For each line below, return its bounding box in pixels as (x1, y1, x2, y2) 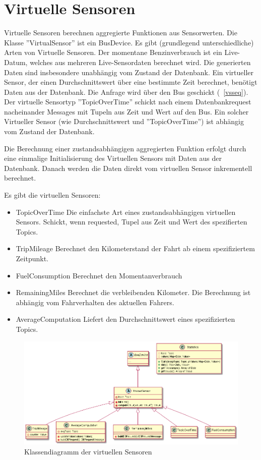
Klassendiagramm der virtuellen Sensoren (24, 446, 152, 457)
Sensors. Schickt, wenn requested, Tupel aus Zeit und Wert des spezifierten (16, 216, 247, 227)
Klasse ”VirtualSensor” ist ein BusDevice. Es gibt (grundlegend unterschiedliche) (4, 37, 254, 47)
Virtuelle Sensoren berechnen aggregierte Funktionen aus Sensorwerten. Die (4, 27, 237, 38)
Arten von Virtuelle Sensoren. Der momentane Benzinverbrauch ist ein (4, 47, 222, 57)
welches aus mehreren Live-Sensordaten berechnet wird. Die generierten (30, 56, 251, 67)
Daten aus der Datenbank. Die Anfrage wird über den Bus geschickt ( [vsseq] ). (4, 86, 248, 97)
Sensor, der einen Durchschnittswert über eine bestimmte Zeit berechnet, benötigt (4, 77, 257, 87)
